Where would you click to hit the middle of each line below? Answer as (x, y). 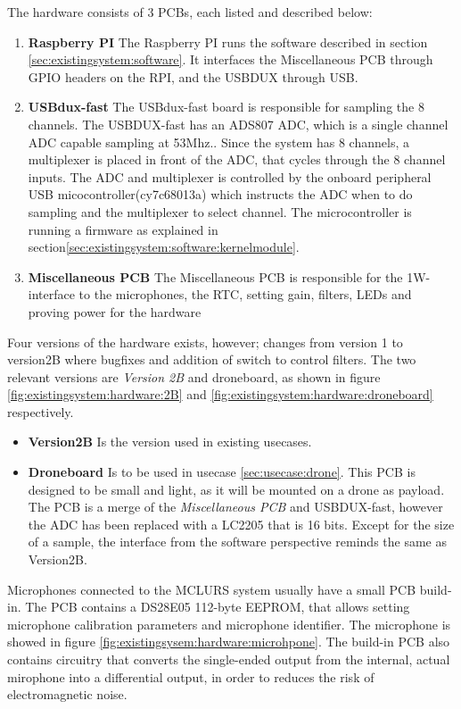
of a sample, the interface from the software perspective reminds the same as (237, 542)
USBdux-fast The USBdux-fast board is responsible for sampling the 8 (226, 107)
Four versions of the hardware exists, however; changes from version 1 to (205, 342)
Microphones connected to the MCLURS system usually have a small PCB (212, 589)
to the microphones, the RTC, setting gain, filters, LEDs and (245, 294)
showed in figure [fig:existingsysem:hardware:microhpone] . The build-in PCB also (229, 642)
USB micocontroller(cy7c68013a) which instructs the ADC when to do (220, 194)
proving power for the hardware (115, 311)
